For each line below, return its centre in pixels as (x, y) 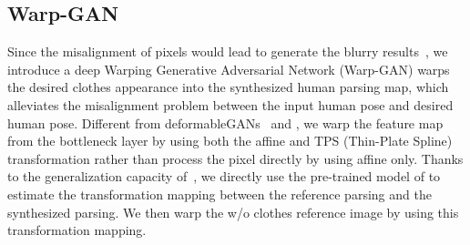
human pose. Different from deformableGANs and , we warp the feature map (225, 122)
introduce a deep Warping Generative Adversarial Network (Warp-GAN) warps (229, 69)
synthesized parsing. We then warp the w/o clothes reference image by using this (233, 212)
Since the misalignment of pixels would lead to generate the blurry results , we (228, 51)
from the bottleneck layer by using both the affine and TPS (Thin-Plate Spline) (230, 141)
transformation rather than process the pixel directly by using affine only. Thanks (235, 158)
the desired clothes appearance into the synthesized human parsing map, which (228, 87)
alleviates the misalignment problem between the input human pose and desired (230, 104)
